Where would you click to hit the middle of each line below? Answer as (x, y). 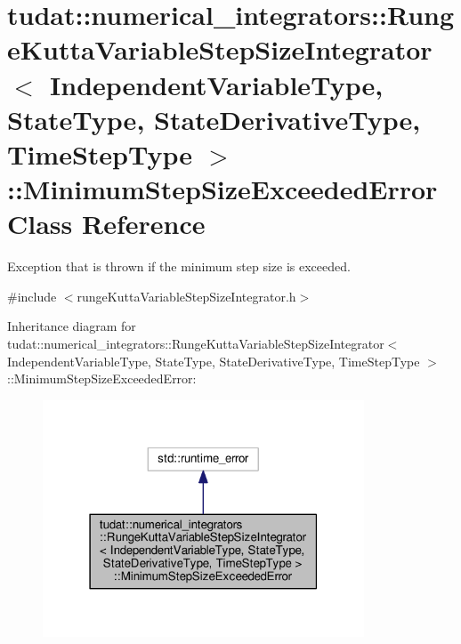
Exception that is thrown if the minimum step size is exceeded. (179, 266)
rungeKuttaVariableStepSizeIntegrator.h (186, 296)
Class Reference (106, 224)
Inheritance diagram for (72, 326)
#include (32, 296)
